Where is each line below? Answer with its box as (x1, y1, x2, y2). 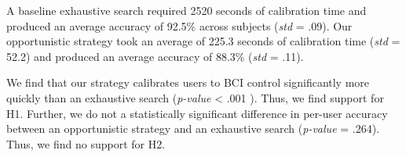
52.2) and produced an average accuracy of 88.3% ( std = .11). (6, 48, 304, 64)
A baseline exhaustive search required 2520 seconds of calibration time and (6, 2, 367, 18)
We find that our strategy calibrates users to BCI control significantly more (6, 74, 370, 91)
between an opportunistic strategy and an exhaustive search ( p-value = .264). (6, 120, 380, 137)
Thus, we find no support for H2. (6, 135, 166, 152)
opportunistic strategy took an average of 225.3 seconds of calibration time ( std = (6, 33, 401, 49)
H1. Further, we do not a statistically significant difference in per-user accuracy (6, 105, 388, 121)
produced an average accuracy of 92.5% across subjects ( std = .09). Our (6, 17, 353, 34)
